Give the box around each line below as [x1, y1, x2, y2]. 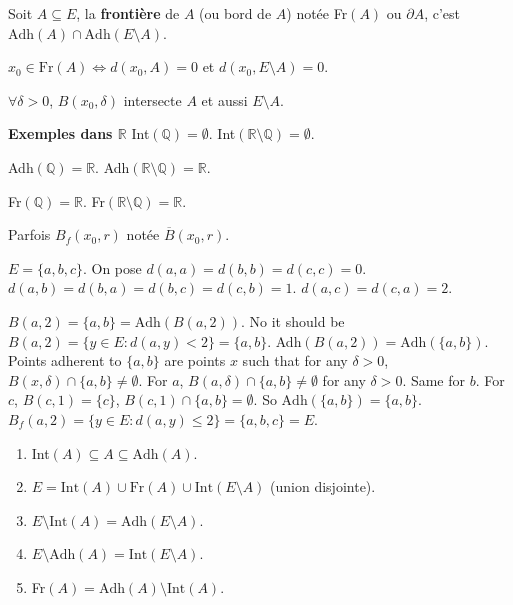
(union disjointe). [270, 476, 376, 497]
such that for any [242, 350, 348, 371]
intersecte [123, 89, 182, 110]
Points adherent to [8, 350, 122, 371]
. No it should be [241, 310, 345, 331]
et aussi [201, 89, 248, 110]
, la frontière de [76, 3, 180, 23]
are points [164, 350, 226, 371]
